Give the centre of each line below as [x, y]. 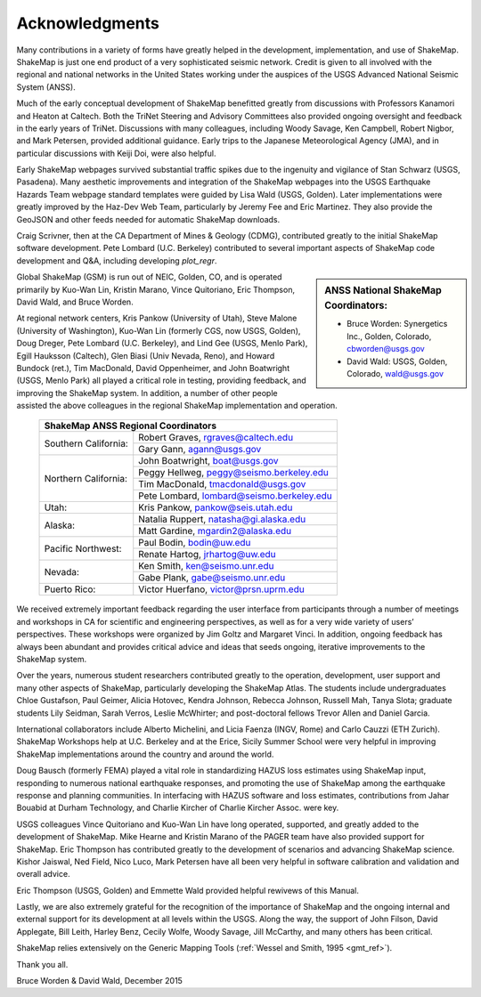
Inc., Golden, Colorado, [389, 336]
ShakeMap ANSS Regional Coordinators [130, 426]
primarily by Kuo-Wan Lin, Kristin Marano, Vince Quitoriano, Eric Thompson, [156, 289]
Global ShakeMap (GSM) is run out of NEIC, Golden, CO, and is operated [149, 277]
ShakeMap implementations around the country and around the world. [145, 754]
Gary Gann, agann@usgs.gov [200, 450]
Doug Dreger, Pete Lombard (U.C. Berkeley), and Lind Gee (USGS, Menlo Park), [162, 344]
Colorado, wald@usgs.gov [395, 373]
